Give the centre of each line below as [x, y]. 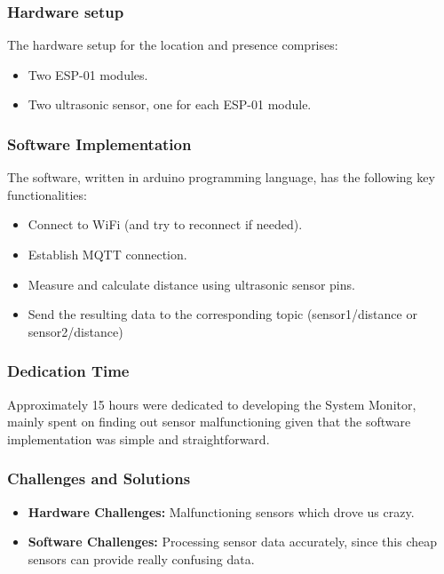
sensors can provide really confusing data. [141, 558]
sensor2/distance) [75, 331]
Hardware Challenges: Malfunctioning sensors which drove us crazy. [221, 511]
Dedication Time [68, 371]
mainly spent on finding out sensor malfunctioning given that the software [209, 422]
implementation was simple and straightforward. [139, 438]
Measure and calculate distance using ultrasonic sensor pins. [191, 284]
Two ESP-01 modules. [88, 74]
